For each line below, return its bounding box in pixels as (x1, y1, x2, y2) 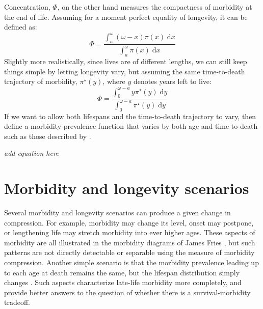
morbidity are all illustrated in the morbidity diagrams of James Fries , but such (4, 237, 255, 247)
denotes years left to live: (133, 76, 212, 87)
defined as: (4, 21, 37, 32)
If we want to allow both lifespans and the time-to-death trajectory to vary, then (4, 110, 256, 121)
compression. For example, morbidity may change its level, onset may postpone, (4, 217, 254, 228)
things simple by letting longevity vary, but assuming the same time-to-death (4, 66, 245, 76)
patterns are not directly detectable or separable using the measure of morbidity (4, 247, 255, 258)
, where (102, 76, 125, 87)
